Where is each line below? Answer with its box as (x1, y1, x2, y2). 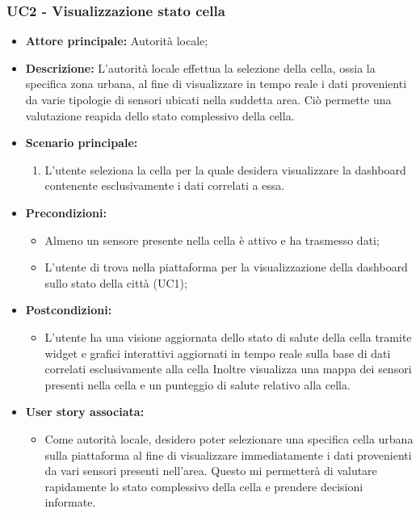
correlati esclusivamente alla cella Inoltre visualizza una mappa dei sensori (44, 360, 412, 377)
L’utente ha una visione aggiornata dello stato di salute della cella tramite (44, 328, 412, 345)
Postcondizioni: (25, 301, 112, 318)
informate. (44, 494, 96, 511)
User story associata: (25, 403, 145, 420)
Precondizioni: (25, 204, 107, 221)
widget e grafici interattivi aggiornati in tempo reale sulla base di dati (44, 344, 391, 361)
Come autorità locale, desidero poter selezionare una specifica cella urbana (44, 430, 414, 447)
